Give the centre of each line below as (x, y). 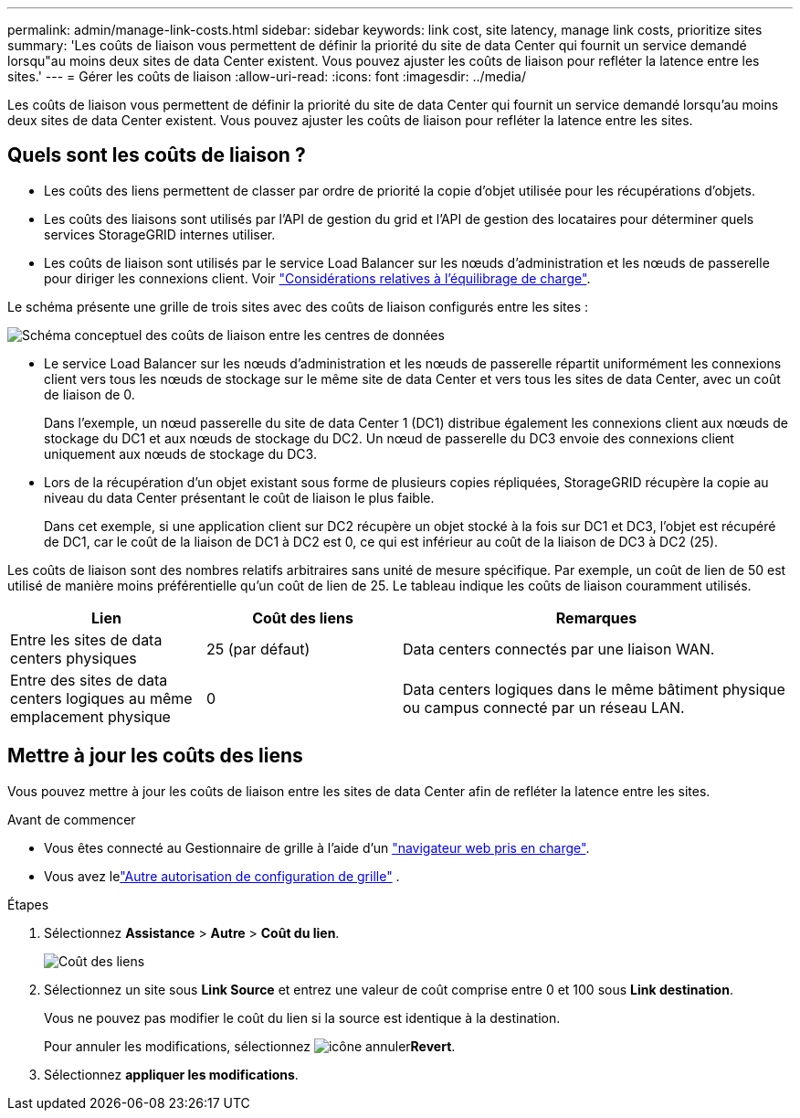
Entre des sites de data (89, 680)
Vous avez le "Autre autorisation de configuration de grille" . (222, 876)
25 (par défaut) (258, 649)
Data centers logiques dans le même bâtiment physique (594, 689)
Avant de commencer (72, 819)
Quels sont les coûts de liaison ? (157, 155)
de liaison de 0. (89, 394)
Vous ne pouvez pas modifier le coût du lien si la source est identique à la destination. (302, 1017)
